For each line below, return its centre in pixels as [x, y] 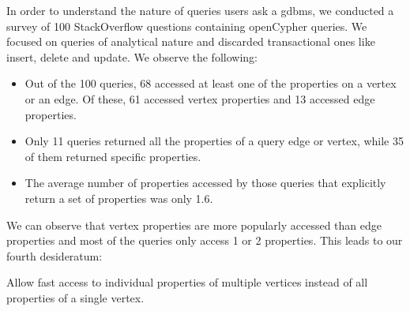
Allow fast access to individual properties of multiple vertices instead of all [187, 282]
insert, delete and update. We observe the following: [132, 56]
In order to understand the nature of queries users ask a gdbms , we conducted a [200, 10]
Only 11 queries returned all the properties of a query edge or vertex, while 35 [214, 141]
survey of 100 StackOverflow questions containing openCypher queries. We [187, 26]
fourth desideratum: [55, 255]
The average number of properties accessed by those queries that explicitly [205, 183]
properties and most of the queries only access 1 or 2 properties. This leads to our [205, 240]
